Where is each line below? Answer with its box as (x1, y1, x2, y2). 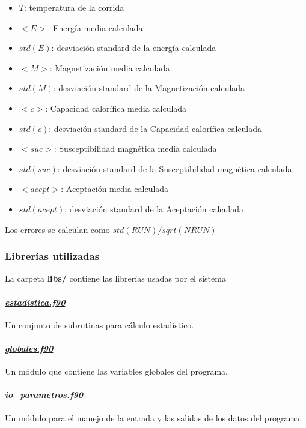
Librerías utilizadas (5, 249, 100, 264)
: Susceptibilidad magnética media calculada (54, 142, 217, 155)
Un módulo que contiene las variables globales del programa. (5, 365, 228, 378)
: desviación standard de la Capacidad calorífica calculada (49, 122, 262, 134)
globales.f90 (5, 342, 54, 354)
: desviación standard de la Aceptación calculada (64, 202, 243, 215)
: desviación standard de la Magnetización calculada (53, 82, 245, 94)
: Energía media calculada (47, 21, 143, 34)
